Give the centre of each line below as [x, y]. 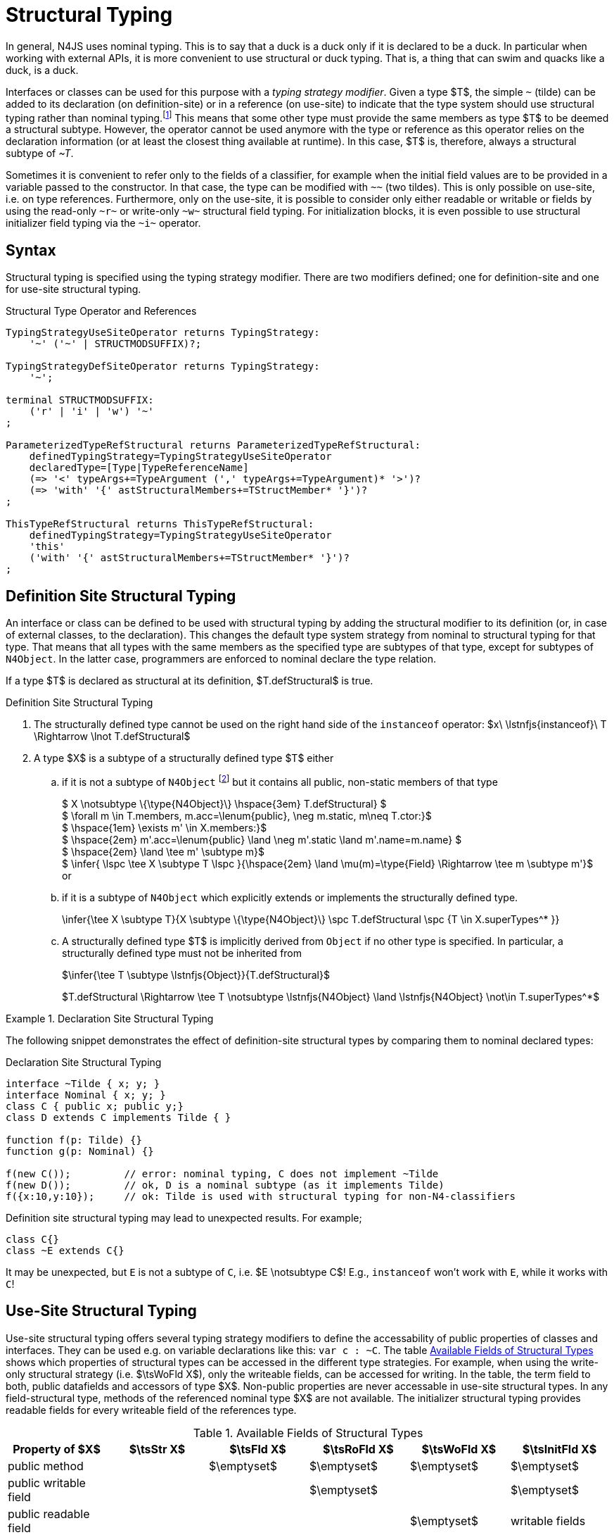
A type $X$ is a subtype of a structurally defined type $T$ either [184, 758]
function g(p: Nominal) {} [80, 1151]
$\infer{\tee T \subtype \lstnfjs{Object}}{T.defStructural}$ [196, 975]
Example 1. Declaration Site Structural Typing [110, 1018]
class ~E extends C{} [65, 1250]
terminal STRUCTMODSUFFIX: [80, 400]
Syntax [31, 250]
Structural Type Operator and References [101, 311]
